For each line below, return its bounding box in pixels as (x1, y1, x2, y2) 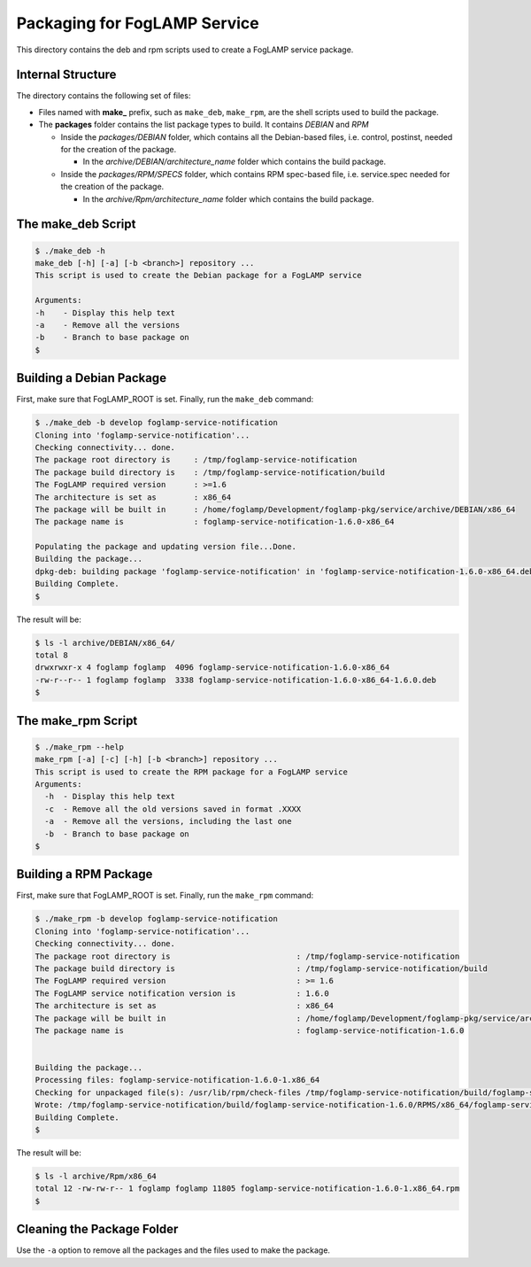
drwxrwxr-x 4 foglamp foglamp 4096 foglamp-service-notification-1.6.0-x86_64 (35, 663, 390, 672)
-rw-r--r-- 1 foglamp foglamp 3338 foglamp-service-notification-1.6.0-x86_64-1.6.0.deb (35, 674, 437, 685)
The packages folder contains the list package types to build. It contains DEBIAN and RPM (38, 120, 369, 130)
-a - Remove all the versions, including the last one (44, 816, 292, 827)
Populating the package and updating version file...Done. (35, 541, 296, 552)
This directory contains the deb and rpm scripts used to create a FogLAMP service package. (16, 44, 354, 55)
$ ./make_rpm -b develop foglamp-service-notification (35, 913, 278, 924)
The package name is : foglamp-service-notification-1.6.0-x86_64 (35, 517, 395, 527)
